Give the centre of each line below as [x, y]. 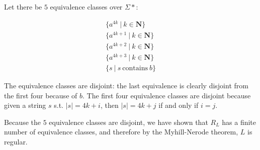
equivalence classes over [86, 7]
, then [109, 105]
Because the [22, 122]
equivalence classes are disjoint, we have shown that [128, 122]
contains [135, 68]
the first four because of [41, 95]
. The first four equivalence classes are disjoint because [166, 95]
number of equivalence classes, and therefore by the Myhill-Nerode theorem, [121, 132]
